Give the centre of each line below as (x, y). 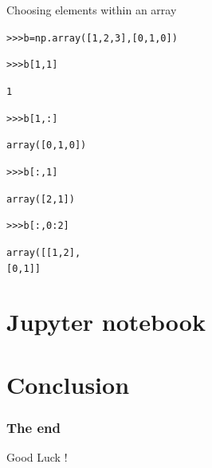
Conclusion (68, 384)
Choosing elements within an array (92, 10)
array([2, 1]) (41, 199)
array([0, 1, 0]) (47, 146)
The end (33, 427)
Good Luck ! (37, 457)
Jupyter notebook (106, 322)
